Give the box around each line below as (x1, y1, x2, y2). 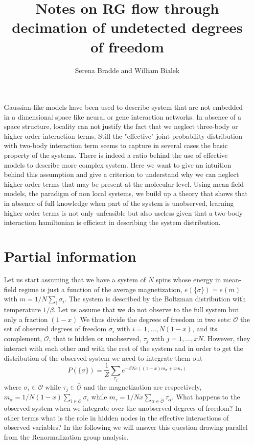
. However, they (203, 333, 251, 343)
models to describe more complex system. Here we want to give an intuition (4, 159, 231, 170)
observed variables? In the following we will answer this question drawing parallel (4, 422, 248, 432)
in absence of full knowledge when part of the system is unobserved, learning (4, 198, 234, 208)
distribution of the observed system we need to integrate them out (4, 352, 203, 363)
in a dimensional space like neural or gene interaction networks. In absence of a (4, 111, 241, 122)
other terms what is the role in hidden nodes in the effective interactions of (4, 412, 229, 422)
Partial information (4, 246, 137, 266)
